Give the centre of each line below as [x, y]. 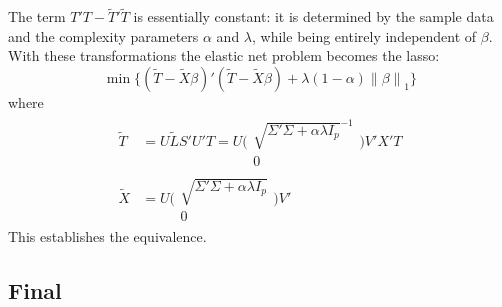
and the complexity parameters [103, 35]
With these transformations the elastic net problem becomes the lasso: [224, 55]
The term [37, 16]
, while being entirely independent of [364, 35]
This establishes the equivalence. [107, 236]
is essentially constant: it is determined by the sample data [313, 16]
